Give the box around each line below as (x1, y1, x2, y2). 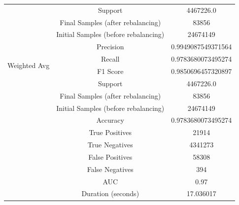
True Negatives (87, 139, 133, 150)
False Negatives (87, 164, 134, 174)
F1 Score (97, 66, 124, 76)
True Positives (89, 127, 132, 137)
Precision (96, 41, 124, 52)
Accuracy (96, 115, 124, 125)
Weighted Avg (7, 60, 50, 70)
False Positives (88, 151, 133, 162)
